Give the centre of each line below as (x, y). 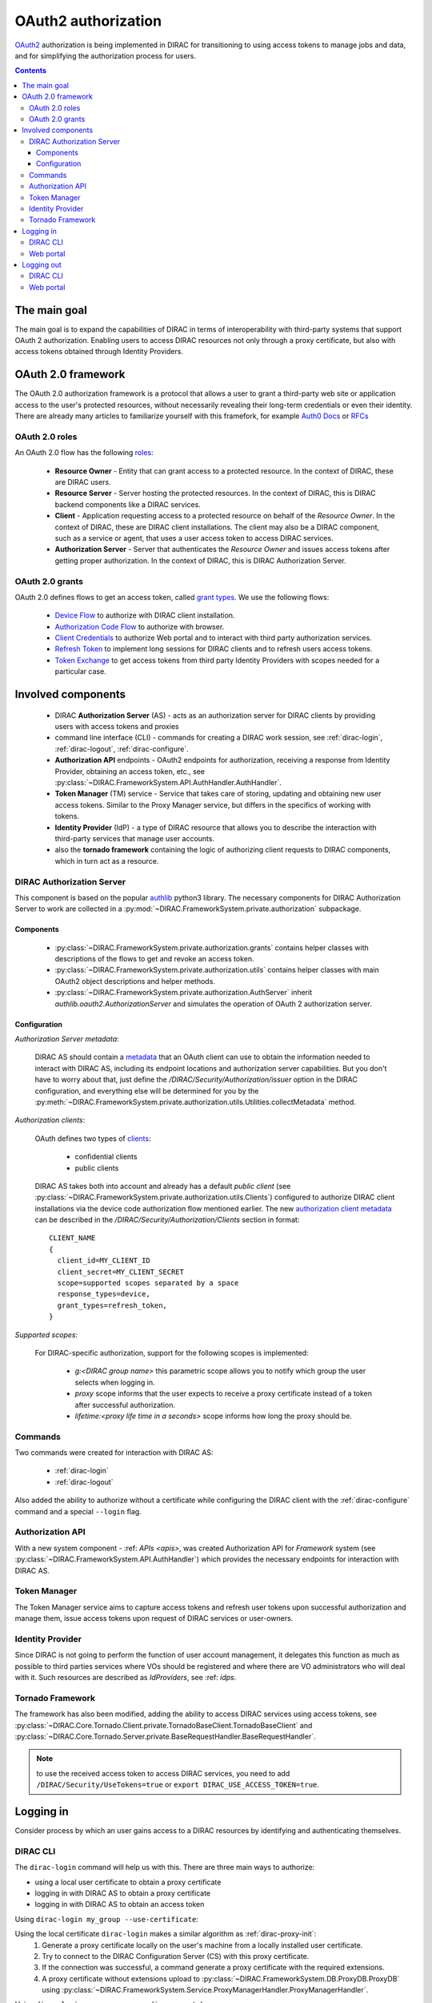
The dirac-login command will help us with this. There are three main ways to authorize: (165, 1868)
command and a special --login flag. (78, 1511)
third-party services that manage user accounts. (135, 838)
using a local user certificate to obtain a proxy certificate (128, 1882)
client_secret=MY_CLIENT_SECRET (120, 1272)
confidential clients (106, 1157)
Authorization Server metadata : (67, 1039)
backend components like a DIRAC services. (128, 504)
